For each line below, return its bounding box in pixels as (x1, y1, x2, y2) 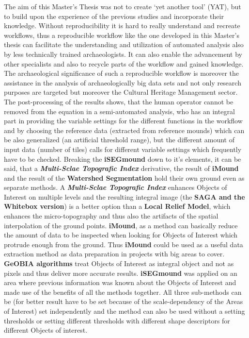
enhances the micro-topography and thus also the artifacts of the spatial (4, 211, 218, 221)
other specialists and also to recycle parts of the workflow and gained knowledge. (4, 58, 244, 68)
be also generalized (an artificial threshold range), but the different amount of (4, 135, 234, 145)
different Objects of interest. (4, 325, 88, 335)
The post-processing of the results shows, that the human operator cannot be (4, 96, 233, 106)
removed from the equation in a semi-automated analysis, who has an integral (4, 106, 235, 116)
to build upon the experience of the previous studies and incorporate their (4, 11, 224, 21)
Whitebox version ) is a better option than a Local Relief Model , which (4, 201, 231, 211)
